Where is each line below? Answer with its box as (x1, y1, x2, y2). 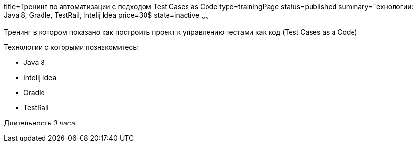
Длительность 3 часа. (4, 118, 77, 127)
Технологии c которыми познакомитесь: (4, 42, 139, 51)
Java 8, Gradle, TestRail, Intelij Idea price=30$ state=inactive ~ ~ (4, 11, 209, 21)
